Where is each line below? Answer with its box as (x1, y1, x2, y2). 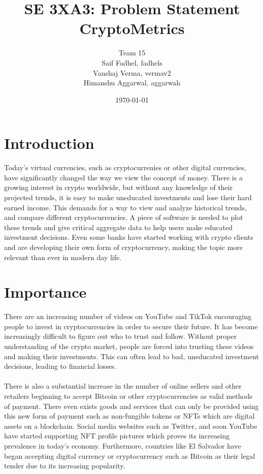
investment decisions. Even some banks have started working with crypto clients (4, 232, 253, 242)
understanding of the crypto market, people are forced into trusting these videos (4, 341, 254, 352)
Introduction (4, 133, 94, 153)
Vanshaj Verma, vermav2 (93, 67, 171, 78)
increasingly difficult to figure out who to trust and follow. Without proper (4, 331, 237, 341)
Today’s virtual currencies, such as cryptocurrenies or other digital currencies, (4, 162, 246, 173)
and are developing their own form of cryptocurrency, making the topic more (4, 241, 243, 252)
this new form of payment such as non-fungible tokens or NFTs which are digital (4, 410, 255, 421)
